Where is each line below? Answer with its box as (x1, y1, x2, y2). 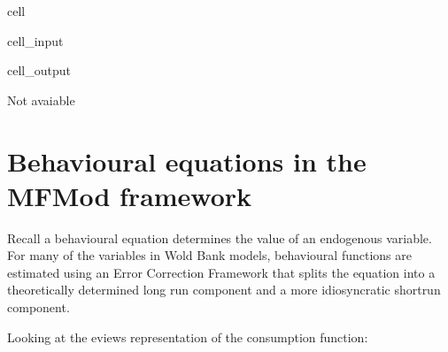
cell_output (7, 61, 71, 80)
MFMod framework (7, 177, 252, 213)
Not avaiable (7, 90, 75, 109)
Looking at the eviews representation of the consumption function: (7, 327, 368, 346)
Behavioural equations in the (7, 142, 367, 179)
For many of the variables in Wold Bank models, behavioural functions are (7, 246, 412, 264)
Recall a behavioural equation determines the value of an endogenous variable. (7, 228, 432, 247)
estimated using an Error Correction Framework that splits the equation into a (7, 263, 436, 281)
